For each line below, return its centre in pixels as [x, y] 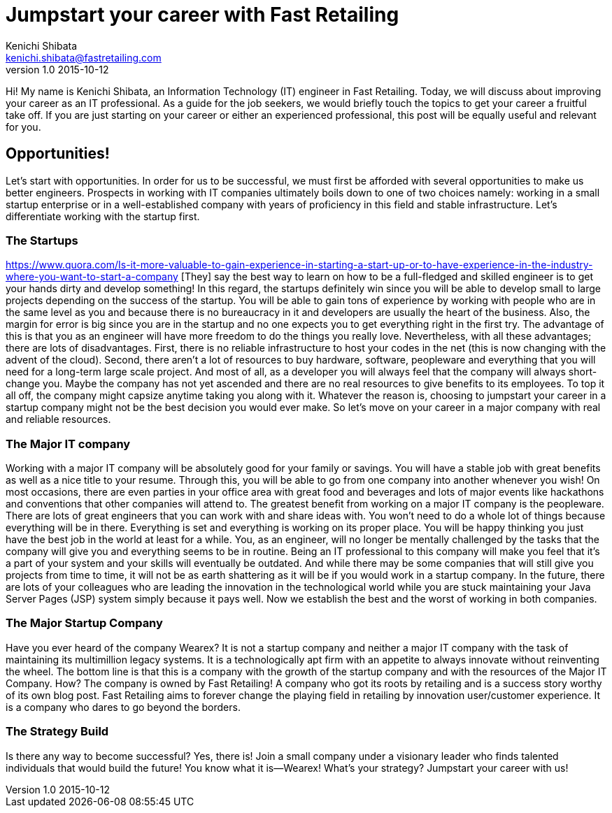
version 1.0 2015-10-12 [57, 69]
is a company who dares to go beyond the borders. [123, 707]
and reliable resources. [58, 419]
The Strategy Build [57, 732]
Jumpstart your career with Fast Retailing [202, 15]
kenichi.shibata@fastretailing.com [84, 57]
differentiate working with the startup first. [103, 216]
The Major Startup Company [84, 623]
